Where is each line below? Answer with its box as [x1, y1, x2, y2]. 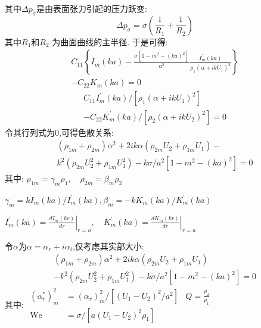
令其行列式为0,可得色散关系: [5, 126, 114, 138]
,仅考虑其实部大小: [72, 239, 144, 252]
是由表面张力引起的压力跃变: [36, 2, 148, 14]
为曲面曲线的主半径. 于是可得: [52, 35, 168, 48]
